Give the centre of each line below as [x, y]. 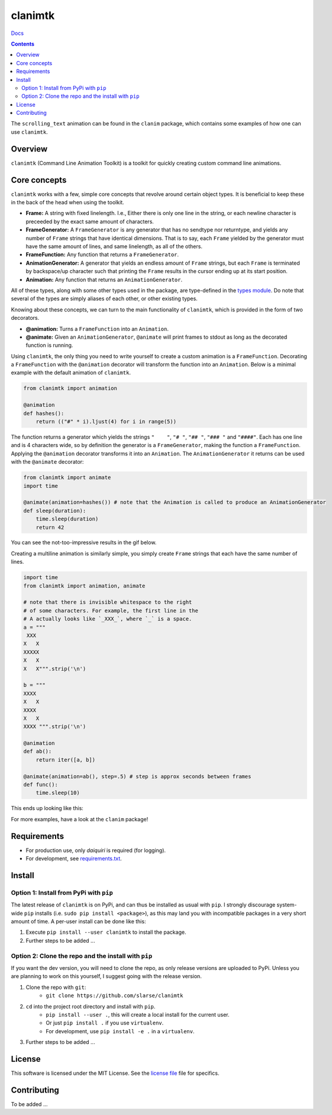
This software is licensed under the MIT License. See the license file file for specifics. [115, 1073]
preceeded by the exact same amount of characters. [90, 221]
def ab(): [38, 751]
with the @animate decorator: [47, 462]
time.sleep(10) [58, 793]
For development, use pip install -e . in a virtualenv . [120, 1031]
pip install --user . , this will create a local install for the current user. [138, 1014]
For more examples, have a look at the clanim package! [80, 819]
